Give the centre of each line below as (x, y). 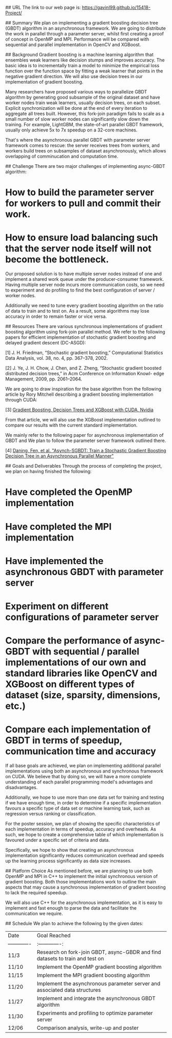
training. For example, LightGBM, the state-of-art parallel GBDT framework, (84, 124)
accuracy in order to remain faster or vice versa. (56, 316)
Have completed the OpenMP (69, 492)
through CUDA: (21, 400)
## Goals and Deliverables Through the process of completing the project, (84, 466)
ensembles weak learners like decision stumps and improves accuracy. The (85, 60)
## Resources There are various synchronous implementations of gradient (84, 326)
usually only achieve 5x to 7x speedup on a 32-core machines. (71, 130)
